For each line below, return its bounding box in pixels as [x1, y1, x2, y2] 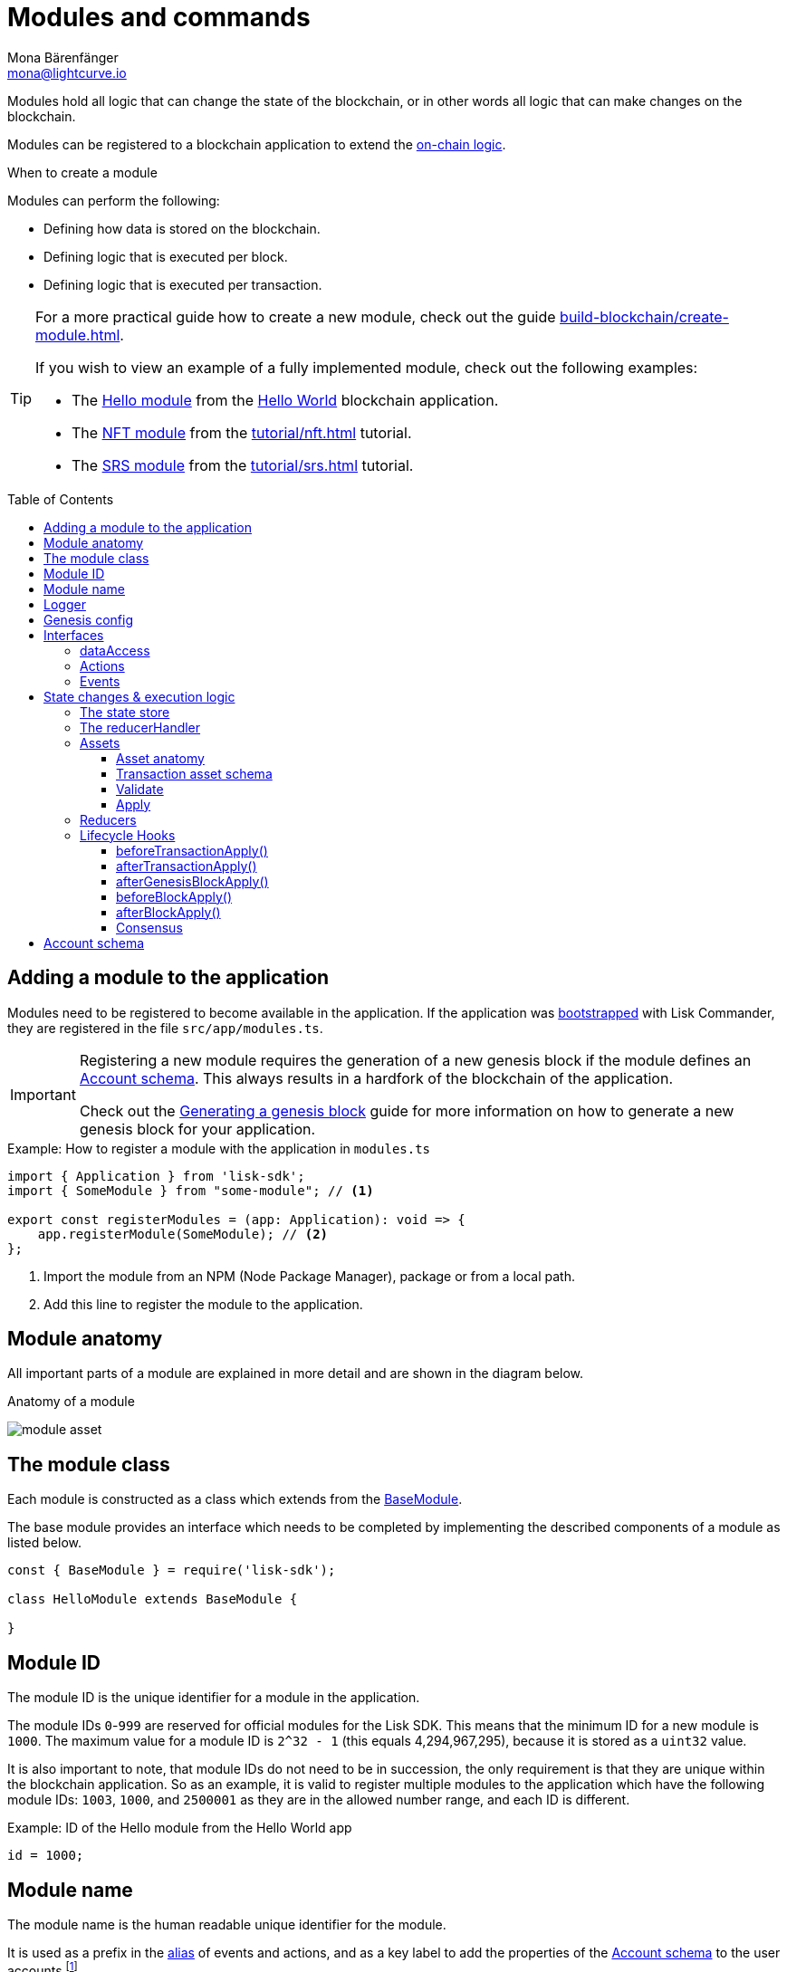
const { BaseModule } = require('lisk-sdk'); [7, 1563, 336, 1578]
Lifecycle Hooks [80, 827, 176, 843]
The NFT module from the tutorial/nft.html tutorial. [72, 423, 412, 442]
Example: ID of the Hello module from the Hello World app [7, 1820, 352, 1836]
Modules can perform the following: [7, 192, 220, 208]
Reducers [80, 811, 137, 828]
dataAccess [80, 642, 150, 658]
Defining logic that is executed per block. [43, 248, 288, 264]
